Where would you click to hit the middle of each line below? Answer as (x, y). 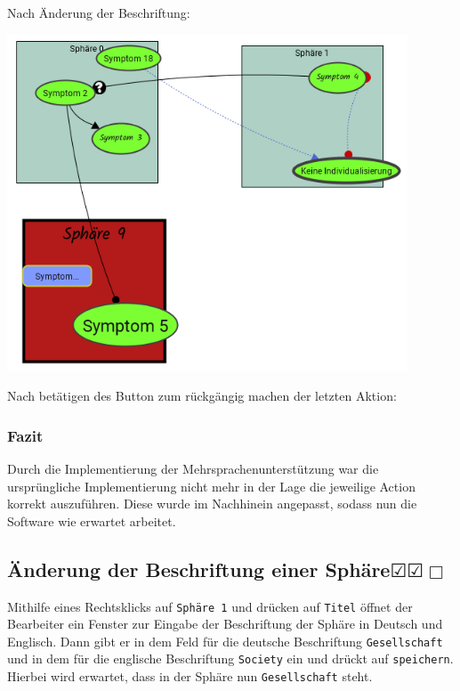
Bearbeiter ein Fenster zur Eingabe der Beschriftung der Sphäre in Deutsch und (225, 624)
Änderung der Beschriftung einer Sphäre (199, 569)
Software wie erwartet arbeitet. (92, 520)
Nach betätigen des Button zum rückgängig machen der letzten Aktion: (202, 396)
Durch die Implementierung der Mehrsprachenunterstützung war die (193, 468)
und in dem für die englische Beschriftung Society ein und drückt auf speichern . (230, 658)
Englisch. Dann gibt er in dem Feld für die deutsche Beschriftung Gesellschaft (225, 641)
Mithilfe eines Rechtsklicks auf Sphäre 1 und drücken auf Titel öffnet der (210, 606)
